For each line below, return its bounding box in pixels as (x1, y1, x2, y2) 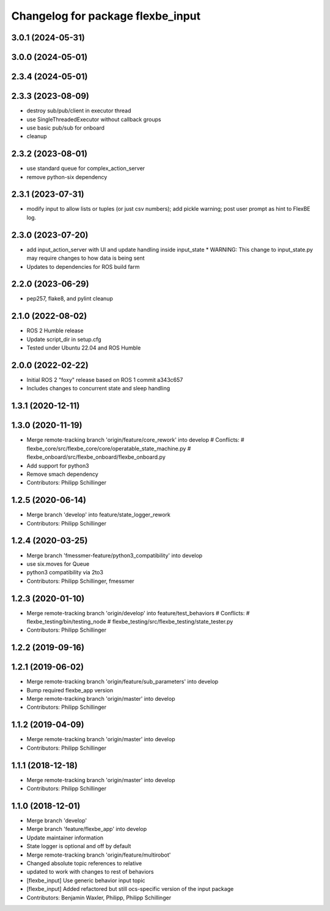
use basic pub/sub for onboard (26, 124, 105, 131)
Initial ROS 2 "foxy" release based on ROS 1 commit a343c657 (26, 376, 183, 384)
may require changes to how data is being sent (26, 254, 145, 262)
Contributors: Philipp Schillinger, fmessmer (26, 577, 134, 585)
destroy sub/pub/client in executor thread (26, 107, 131, 114)
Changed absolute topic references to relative (26, 859, 142, 867)
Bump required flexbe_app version (26, 686, 113, 693)
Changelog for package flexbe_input (11, 9, 201, 23)
